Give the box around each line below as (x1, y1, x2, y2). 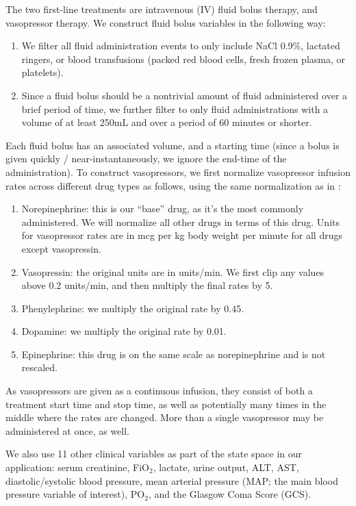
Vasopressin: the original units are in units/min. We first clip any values (21, 264, 325, 279)
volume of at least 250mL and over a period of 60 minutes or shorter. (21, 115, 312, 129)
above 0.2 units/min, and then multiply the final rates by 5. (21, 278, 273, 292)
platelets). (21, 65, 64, 79)
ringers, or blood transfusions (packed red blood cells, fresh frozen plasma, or (21, 51, 346, 66)
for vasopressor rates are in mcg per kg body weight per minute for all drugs (21, 228, 342, 242)
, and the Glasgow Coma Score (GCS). (148, 487, 311, 501)
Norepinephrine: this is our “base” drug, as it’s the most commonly (21, 201, 304, 216)
